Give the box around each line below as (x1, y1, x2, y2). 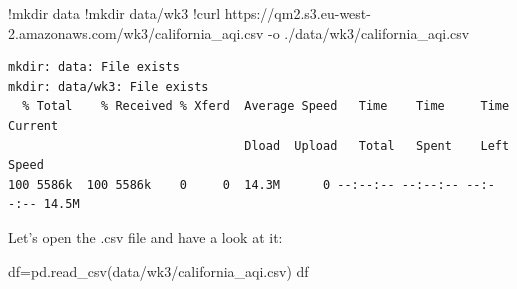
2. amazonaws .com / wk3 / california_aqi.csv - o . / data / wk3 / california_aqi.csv (8, 22, 470, 43)
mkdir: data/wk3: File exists (8, 79, 209, 94)
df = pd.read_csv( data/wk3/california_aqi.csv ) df (8, 260, 309, 281)
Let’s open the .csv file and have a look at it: (8, 226, 283, 247)
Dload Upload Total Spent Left (244, 138, 510, 153)
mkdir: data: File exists (8, 60, 180, 75)
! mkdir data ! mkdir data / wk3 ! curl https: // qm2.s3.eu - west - (8, 3, 371, 23)
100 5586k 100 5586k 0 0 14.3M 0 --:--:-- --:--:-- (8, 177, 460, 192)
